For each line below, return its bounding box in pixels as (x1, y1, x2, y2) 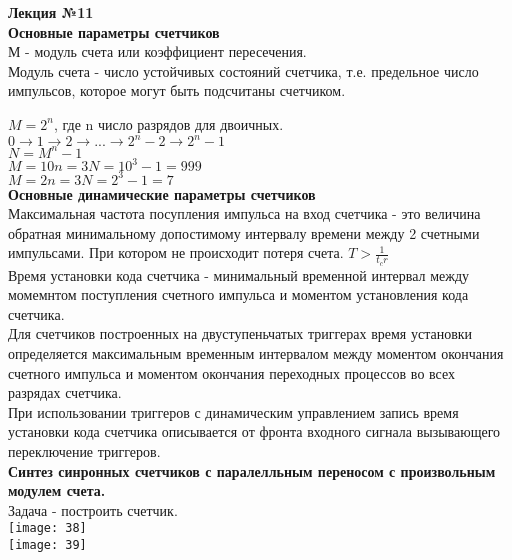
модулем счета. (8, 480, 106, 501)
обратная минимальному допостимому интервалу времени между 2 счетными (8, 222, 480, 243)
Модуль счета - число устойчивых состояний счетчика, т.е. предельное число (8, 60, 479, 81)
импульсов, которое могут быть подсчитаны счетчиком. (8, 80, 346, 101)
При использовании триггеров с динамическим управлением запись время (8, 401, 459, 422)
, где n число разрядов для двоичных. (53, 113, 284, 134)
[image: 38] (8, 521, 87, 536)
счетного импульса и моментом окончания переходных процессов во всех (8, 362, 455, 383)
